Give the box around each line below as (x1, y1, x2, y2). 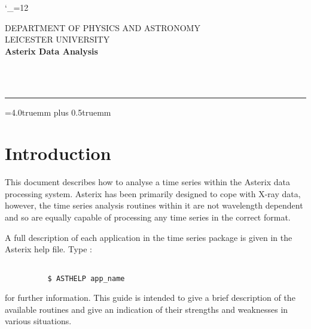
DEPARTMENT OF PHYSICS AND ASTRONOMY (5, 21, 200, 34)
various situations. (5, 315, 72, 327)
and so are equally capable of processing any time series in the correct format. (5, 211, 291, 224)
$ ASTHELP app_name (47, 274, 125, 283)
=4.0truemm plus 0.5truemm (5, 105, 111, 118)
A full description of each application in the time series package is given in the (5, 231, 292, 243)
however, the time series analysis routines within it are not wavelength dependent (5, 199, 303, 212)
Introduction (5, 141, 111, 165)
